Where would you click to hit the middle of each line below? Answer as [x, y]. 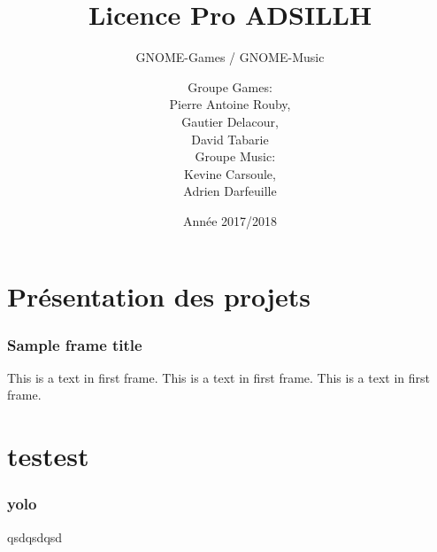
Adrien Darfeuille [230, 191]
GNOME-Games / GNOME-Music [230, 57]
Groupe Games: [230, 86]
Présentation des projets [159, 296]
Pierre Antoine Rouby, [230, 104]
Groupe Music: [235, 156]
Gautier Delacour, [230, 121]
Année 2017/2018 [230, 220]
